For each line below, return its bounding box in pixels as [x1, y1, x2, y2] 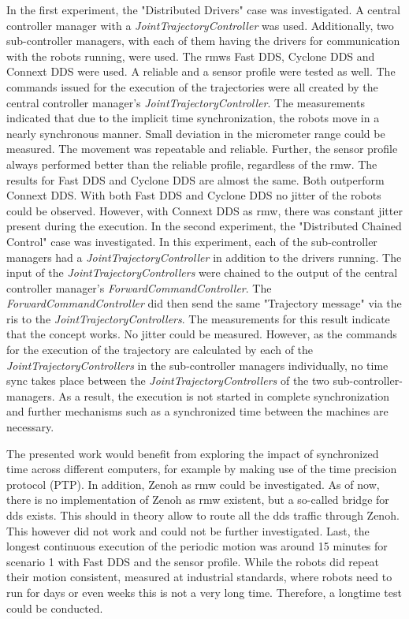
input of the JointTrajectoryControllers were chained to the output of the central [6, 264, 398, 281]
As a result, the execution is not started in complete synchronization [58, 387, 389, 404]
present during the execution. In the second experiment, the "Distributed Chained [6, 218, 402, 234]
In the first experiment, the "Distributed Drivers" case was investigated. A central [6, 2, 400, 17]
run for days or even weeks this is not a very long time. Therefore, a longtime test [6, 584, 402, 600]
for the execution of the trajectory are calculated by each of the [6, 341, 314, 358]
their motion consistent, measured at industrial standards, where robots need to [6, 569, 392, 585]
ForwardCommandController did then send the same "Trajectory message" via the [6, 295, 402, 311]
